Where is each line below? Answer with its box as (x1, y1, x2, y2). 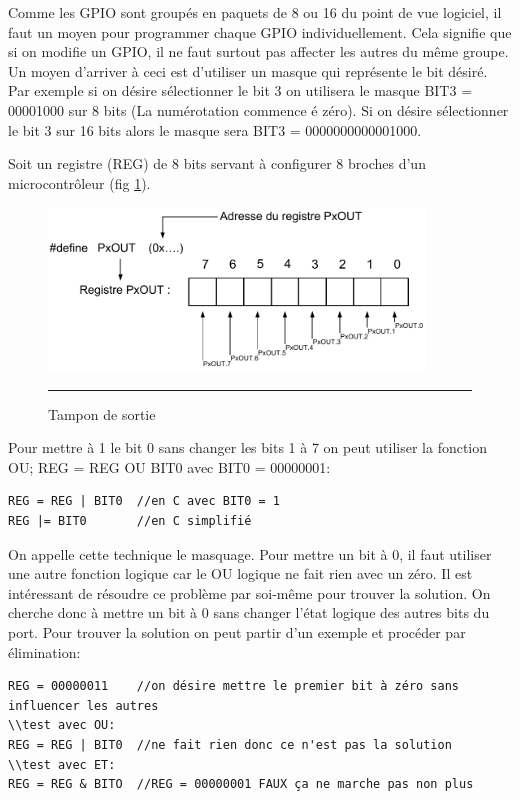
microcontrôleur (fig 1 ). (8, 172, 151, 193)
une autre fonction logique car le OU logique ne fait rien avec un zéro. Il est (8, 563, 473, 584)
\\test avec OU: (8, 718, 116, 733)
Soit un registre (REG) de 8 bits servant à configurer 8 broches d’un (8, 153, 426, 174)
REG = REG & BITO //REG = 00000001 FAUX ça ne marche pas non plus (8, 777, 474, 792)
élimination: (8, 641, 81, 662)
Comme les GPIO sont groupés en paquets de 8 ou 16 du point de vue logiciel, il (8, 2, 502, 22)
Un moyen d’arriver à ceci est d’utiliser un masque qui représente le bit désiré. (8, 60, 488, 81)
